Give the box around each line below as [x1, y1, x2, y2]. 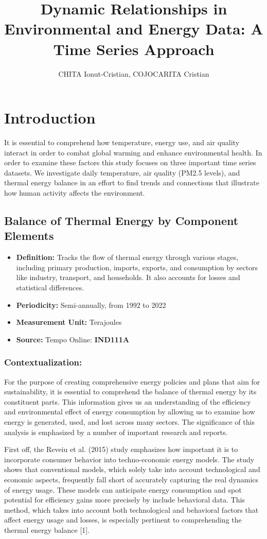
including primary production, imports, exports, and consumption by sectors [16, 262, 258, 272]
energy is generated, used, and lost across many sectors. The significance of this [4, 416, 255, 427]
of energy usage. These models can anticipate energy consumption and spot [4, 484, 242, 495]
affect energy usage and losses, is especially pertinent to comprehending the [4, 514, 242, 525]
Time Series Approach [53, 38, 215, 59]
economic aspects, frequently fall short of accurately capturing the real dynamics [4, 474, 259, 484]
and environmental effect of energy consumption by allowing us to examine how [4, 406, 255, 417]
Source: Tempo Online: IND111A [16, 334, 130, 344]
